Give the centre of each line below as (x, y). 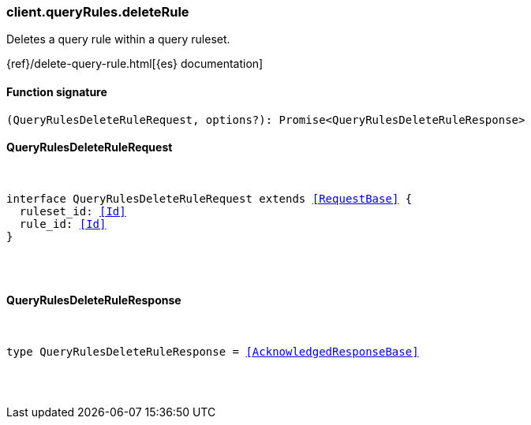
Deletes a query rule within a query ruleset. (118, 39)
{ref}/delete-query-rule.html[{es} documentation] (135, 64)
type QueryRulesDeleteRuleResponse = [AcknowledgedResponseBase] (213, 352)
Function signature (57, 91)
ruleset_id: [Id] (73, 211)
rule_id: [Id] (63, 224)
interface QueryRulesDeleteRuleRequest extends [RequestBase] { (209, 198)
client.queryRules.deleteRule (98, 12)
